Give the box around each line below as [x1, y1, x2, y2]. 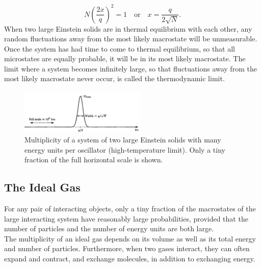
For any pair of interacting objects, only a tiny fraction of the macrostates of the [4, 203, 256, 213]
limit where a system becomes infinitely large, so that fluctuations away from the [4, 63, 257, 74]
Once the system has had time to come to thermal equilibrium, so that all [4, 43, 236, 54]
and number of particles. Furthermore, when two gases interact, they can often [4, 243, 250, 254]
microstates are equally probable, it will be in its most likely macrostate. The [4, 53, 246, 64]
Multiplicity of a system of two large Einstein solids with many [24, 134, 221, 144]
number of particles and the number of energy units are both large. [4, 223, 214, 234]
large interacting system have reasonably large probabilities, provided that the [4, 213, 248, 224]
